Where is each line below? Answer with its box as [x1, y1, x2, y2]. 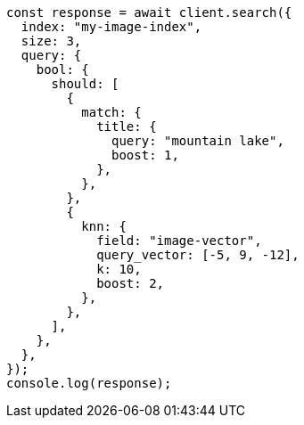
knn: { [81, 219, 127, 233]
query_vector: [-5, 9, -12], [96, 248, 300, 262]
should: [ [51, 77, 119, 91]
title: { [96, 119, 157, 134]
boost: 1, [111, 148, 179, 162]
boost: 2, [96, 276, 165, 290]
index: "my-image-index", [21, 20, 202, 34]
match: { [81, 105, 142, 119]
